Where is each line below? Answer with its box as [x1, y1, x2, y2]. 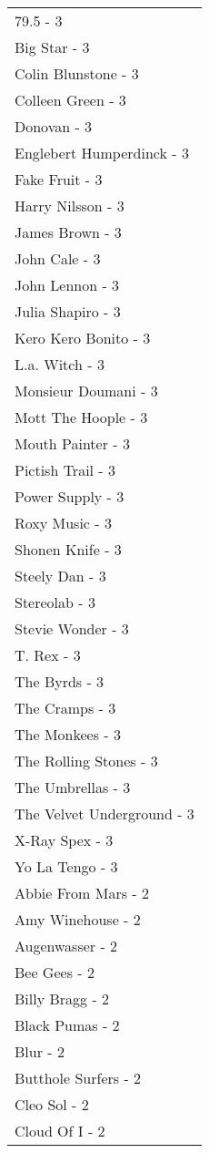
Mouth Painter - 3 [15, 433, 130, 454]
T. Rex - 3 [15, 644, 81, 665]
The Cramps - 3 [15, 697, 116, 718]
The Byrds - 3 [15, 671, 104, 692]
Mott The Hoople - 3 [15, 407, 148, 427]
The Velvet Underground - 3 [15, 803, 194, 824]
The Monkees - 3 [15, 724, 121, 745]
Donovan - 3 [15, 116, 93, 137]
